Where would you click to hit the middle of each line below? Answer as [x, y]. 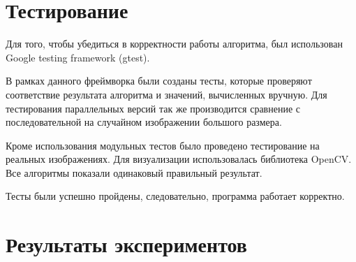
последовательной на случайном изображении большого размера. [144, 122]
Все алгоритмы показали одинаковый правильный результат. [134, 172]
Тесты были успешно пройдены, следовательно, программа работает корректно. [175, 196]
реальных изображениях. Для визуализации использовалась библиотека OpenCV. [179, 159]
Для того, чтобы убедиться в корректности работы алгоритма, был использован [174, 44]
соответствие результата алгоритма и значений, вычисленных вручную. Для [166, 94]
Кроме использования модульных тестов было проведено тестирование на [163, 145]
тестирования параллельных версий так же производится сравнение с [153, 108]
